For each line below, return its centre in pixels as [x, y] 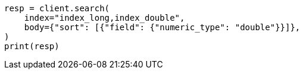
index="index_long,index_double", [104, 18]
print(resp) [32, 46]
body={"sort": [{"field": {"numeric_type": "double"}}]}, [162, 27]
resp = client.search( [57, 8]
